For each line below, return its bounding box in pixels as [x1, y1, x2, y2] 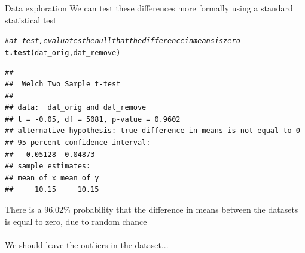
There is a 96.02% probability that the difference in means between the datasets [5, 203, 298, 216]
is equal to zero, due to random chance [5, 215, 147, 227]
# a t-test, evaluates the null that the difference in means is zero [5, 37, 240, 46]
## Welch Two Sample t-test [5, 80, 121, 89]
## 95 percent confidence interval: [5, 138, 151, 147]
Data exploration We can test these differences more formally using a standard [5, 2, 293, 14]
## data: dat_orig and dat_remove [5, 103, 147, 112]
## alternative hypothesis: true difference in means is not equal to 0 [5, 126, 300, 135]
